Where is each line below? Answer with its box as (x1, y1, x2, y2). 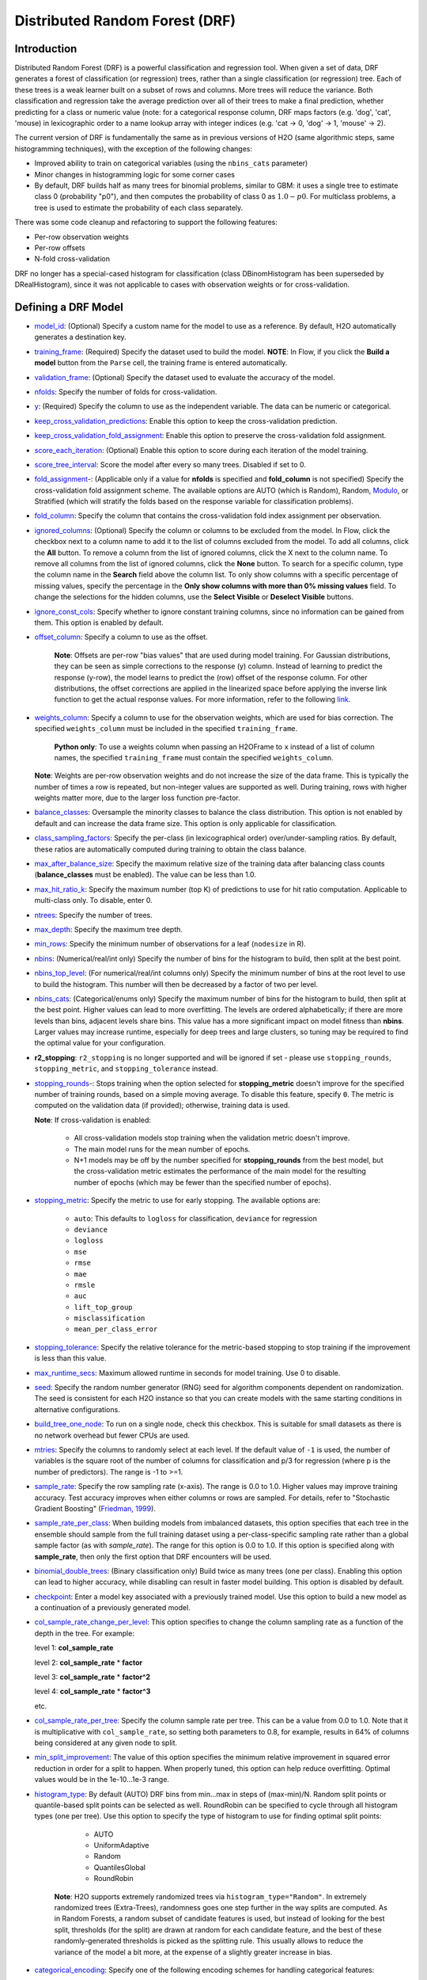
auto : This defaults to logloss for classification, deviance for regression (74, 1213, 318, 1223)
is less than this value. (34, 1354, 107, 1363)
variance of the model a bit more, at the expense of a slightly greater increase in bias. (54, 1947, 333, 1956)
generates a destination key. (34, 333, 127, 342)
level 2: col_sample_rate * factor (34, 1658, 143, 1667)
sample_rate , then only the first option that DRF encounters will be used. (34, 1552, 272, 1561)
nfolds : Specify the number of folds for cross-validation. (34, 386, 217, 396)
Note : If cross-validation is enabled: (34, 1115, 152, 1125)
